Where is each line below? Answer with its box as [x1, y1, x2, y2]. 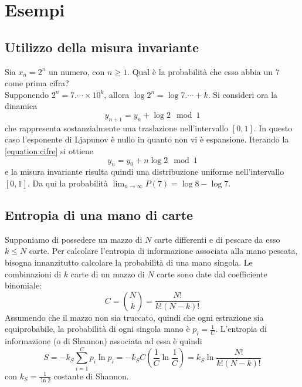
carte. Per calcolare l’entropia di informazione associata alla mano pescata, [29, 245, 298, 257]
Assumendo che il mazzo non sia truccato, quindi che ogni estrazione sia [5, 311, 264, 323]
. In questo [253, 121, 293, 134]
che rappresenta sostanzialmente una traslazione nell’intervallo [5, 121, 229, 134]
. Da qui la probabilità [27, 176, 108, 189]
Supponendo [5, 88, 49, 100]
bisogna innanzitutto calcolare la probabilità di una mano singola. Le [5, 256, 253, 268]
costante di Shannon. [53, 369, 129, 382]
